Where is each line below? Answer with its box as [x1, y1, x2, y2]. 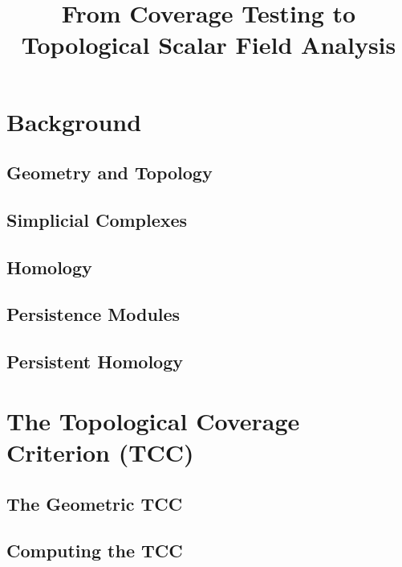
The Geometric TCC [6, 491, 183, 516]
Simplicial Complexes [6, 207, 188, 232]
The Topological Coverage [6, 404, 300, 437]
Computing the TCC [6, 538, 183, 563]
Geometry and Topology [6, 160, 213, 185]
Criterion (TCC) [6, 436, 194, 469]
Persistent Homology [6, 349, 184, 374]
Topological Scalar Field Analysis [21, 28, 396, 61]
